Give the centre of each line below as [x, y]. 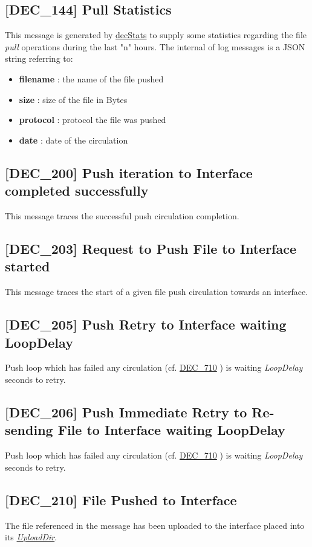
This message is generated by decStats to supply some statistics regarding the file [156, 35]
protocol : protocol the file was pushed [93, 120]
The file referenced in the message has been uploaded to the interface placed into [155, 525]
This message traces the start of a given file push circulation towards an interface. [157, 292]
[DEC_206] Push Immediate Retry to [126, 412]
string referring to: [39, 58]
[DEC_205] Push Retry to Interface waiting [146, 324]
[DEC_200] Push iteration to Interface [129, 172]
